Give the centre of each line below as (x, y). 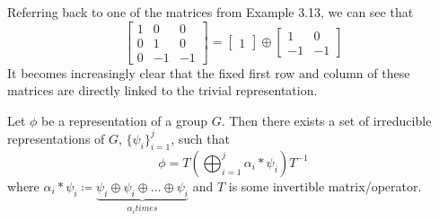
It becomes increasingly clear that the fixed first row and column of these (209, 72)
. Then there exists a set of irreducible (326, 120)
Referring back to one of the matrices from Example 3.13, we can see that (211, 12)
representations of (56, 138)
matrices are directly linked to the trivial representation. (162, 90)
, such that (200, 138)
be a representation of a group (125, 120)
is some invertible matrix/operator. (325, 186)
